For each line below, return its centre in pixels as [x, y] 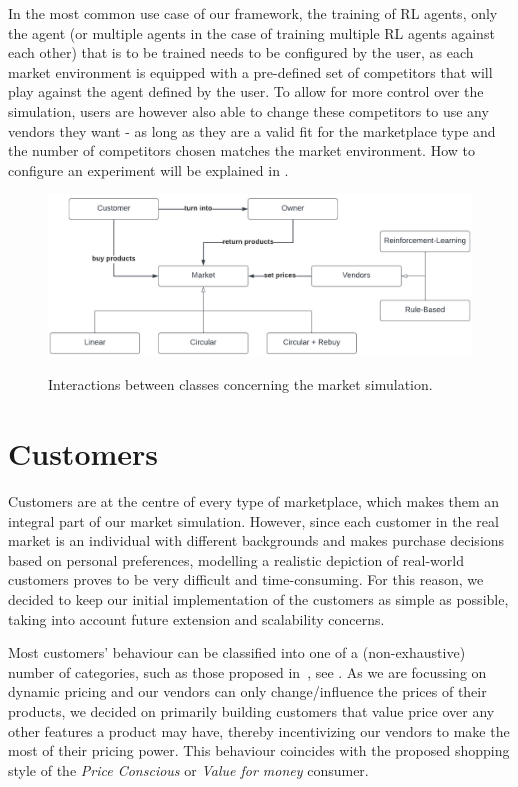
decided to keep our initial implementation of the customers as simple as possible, [258, 598]
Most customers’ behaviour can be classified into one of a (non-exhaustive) [237, 652]
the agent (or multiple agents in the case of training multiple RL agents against [251, 32]
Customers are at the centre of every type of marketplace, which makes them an [254, 500]
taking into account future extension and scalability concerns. [196, 618]
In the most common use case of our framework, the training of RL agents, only [253, 13]
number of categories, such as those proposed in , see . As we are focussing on [247, 671]
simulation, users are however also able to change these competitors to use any [248, 110]
